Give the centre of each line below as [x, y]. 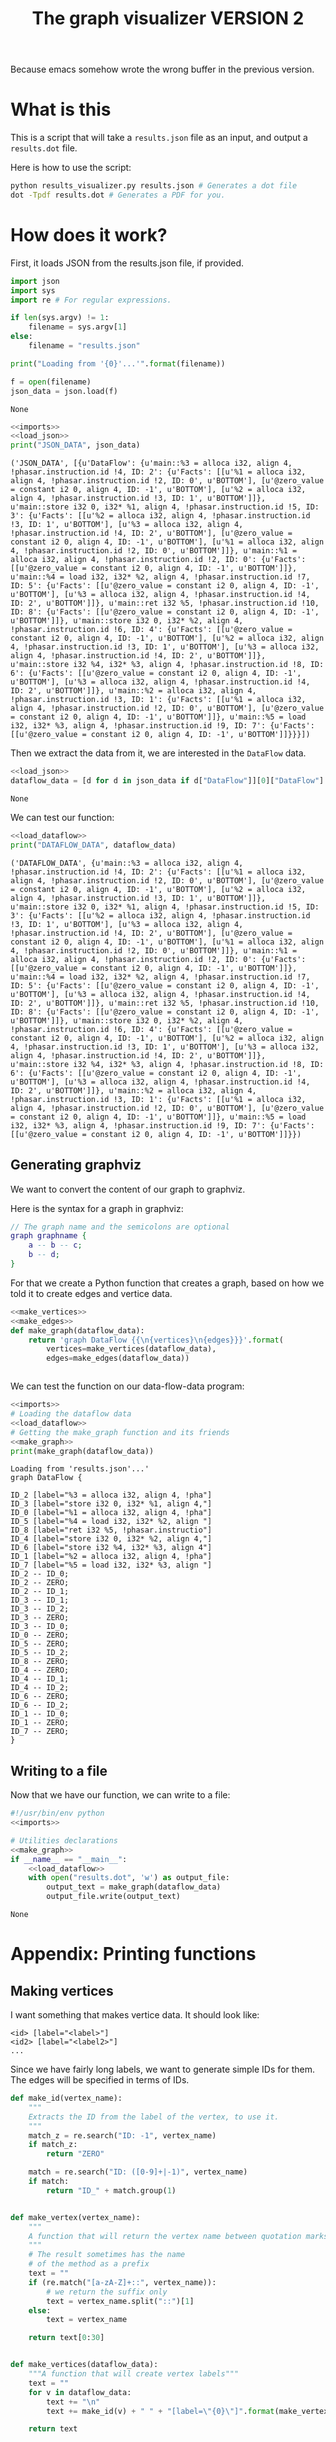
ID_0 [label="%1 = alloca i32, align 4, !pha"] [111, 1513]
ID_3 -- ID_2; [40, 1609]
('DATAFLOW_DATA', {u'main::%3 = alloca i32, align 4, [127, 863]
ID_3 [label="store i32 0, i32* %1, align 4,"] [111, 1504]
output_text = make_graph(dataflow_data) [134, 1887]
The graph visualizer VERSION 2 [168, 18]
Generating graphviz [76, 1165]
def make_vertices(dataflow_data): [84, 2365]
